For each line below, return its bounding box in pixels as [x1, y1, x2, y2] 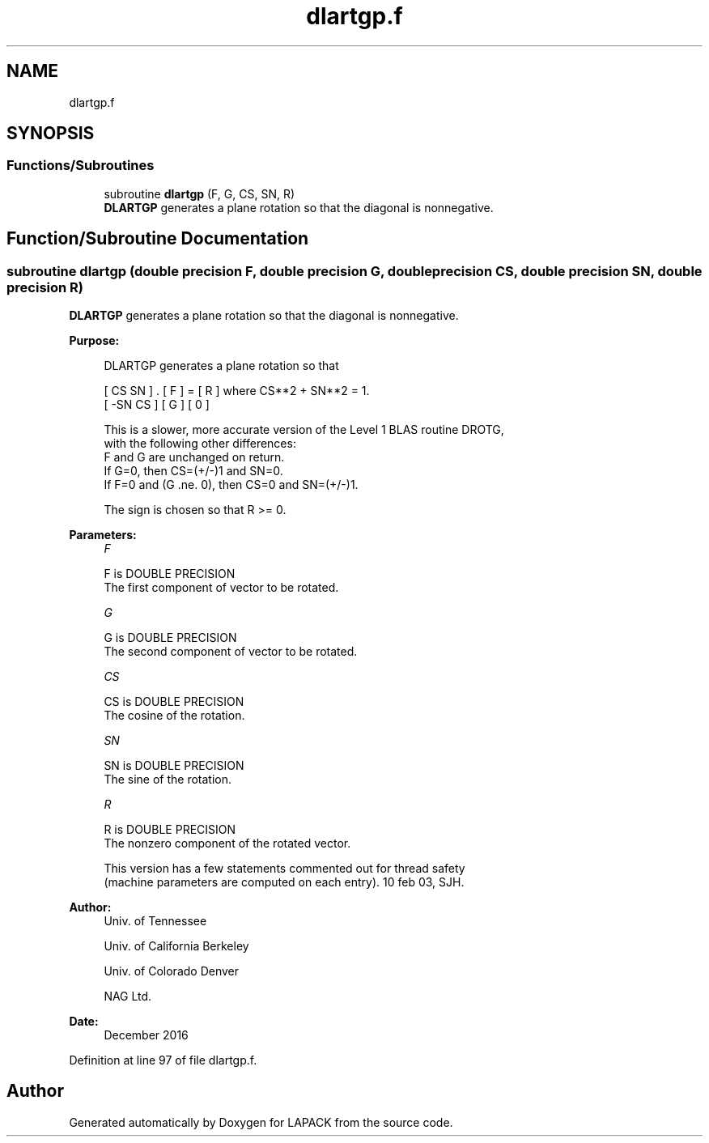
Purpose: [69, 334, 120, 348]
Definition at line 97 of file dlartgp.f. [69, 1053, 257, 1068]
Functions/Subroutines [6, 157, 155, 174]
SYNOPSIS [6, 123, 95, 144]
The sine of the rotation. [104, 772, 232, 787]
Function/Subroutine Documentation [6, 228, 309, 249]
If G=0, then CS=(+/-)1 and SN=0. [104, 464, 283, 478]
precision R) [6, 278, 83, 295]
